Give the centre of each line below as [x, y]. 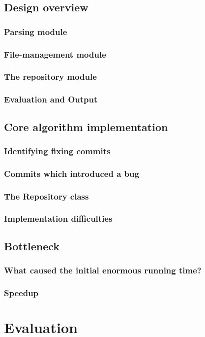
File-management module [55, 54]
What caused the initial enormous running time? [103, 270]
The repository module [50, 77]
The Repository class [46, 196]
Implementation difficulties [58, 219]
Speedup [21, 292]
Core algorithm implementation [86, 126]
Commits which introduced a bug [72, 173]
